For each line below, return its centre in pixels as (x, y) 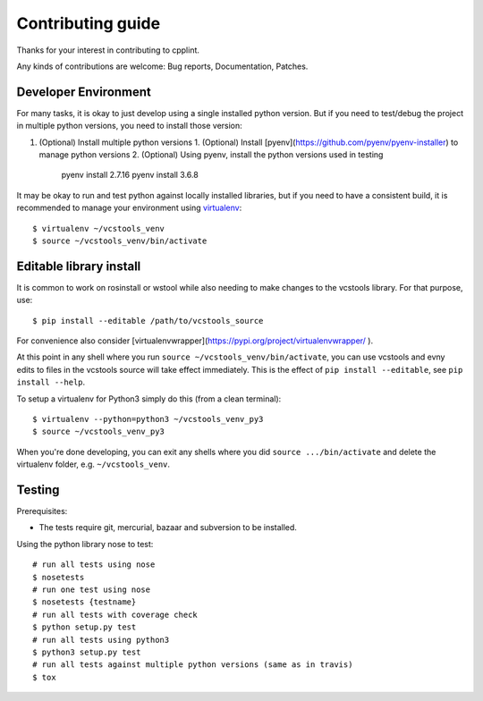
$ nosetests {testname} (85, 602)
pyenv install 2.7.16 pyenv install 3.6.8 (130, 175)
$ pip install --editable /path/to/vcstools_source (148, 321)
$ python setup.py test (85, 627)
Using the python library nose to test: (85, 544)
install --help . (51, 382)
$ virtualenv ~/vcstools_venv (99, 228)
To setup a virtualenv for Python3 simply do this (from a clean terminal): (149, 399)
